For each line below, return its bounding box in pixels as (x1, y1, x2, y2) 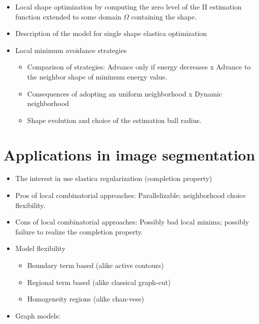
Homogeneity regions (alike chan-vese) (27, 293, 144, 304)
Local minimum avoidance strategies (15, 44, 127, 55)
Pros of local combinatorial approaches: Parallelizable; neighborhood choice (15, 190, 246, 200)
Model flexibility (15, 243, 65, 253)
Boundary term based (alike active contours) (27, 260, 164, 270)
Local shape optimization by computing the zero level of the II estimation (15, 1, 242, 11)
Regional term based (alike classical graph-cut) (27, 276, 171, 287)
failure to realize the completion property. (15, 226, 143, 236)
